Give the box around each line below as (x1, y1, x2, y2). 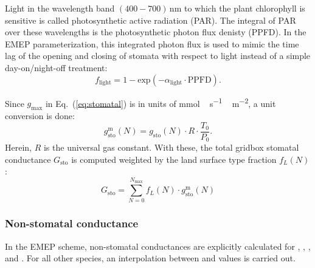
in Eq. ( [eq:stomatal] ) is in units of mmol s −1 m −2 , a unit (45, 95, 276, 109)
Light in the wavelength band (5, 2, 115, 14)
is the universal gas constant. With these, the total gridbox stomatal (43, 141, 299, 154)
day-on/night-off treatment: (5, 61, 108, 74)
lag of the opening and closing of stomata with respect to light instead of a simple (5, 49, 311, 62)
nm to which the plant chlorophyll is (169, 2, 305, 14)
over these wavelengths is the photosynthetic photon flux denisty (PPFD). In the (5, 26, 306, 38)
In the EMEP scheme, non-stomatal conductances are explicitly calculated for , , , (5, 239, 311, 252)
